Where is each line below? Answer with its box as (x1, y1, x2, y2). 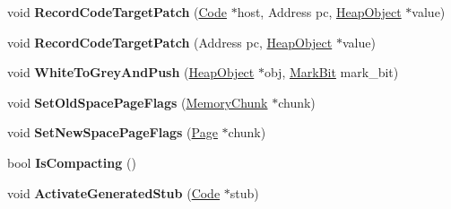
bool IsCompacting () (7, 152, 136, 171)
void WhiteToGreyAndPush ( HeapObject (7, 63, 255, 82)
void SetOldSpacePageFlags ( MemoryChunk (7, 92, 268, 111)
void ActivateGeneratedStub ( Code (7, 183, 221, 202)
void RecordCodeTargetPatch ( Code (7, 3, 227, 21)
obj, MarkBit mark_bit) (264, 63, 399, 82)
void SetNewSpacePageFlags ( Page (7, 123, 218, 142)
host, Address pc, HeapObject (237, 3, 402, 21)
